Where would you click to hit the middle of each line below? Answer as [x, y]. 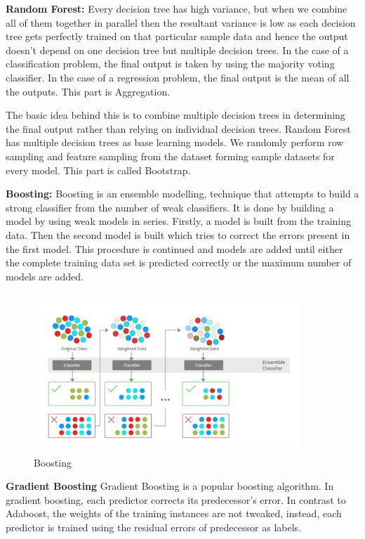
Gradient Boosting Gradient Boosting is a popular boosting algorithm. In [170, 486]
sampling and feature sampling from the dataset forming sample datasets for [170, 156]
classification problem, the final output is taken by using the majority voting [170, 64]
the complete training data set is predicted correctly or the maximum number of [179, 262]
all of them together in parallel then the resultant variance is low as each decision [181, 22]
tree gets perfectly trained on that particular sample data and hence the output [177, 36]
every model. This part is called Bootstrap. [98, 170]
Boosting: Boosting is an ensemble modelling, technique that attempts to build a [182, 194]
